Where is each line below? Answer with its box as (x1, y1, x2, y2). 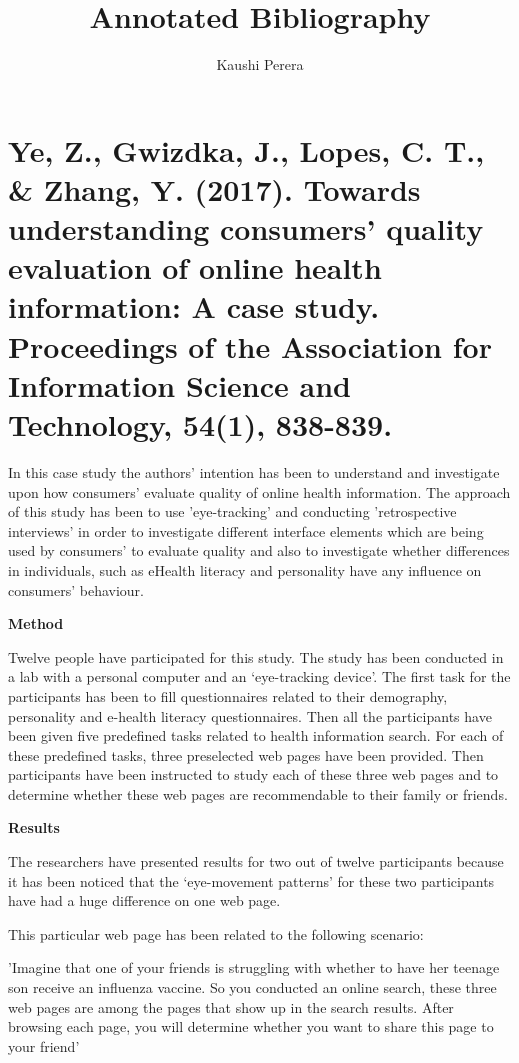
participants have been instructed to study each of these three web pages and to (8, 764, 499, 785)
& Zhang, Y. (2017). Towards (8, 168, 421, 209)
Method (8, 613, 64, 634)
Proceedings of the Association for (8, 325, 492, 366)
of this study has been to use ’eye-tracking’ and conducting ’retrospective (8, 501, 457, 522)
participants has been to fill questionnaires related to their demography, (8, 685, 448, 706)
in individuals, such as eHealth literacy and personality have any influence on (8, 559, 482, 580)
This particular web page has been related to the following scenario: (8, 923, 424, 944)
